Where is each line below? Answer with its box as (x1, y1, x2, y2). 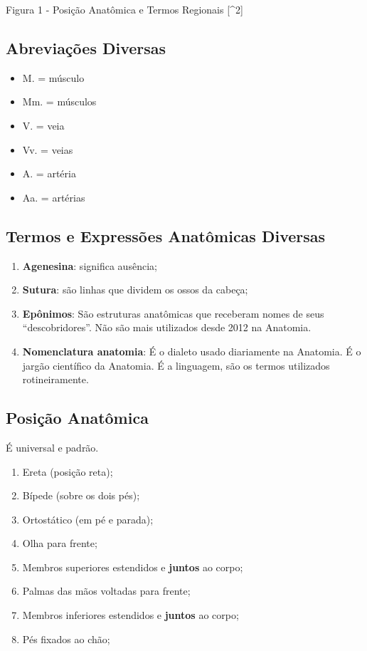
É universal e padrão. (6, 439, 99, 454)
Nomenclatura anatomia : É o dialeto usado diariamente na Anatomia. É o (22, 343, 361, 358)
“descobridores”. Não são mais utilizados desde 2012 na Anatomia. (22, 320, 312, 335)
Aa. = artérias (22, 189, 85, 204)
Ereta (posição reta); (22, 464, 113, 479)
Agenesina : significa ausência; (22, 258, 157, 273)
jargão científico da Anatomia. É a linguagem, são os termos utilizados (22, 358, 330, 373)
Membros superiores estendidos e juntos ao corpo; (22, 559, 243, 574)
